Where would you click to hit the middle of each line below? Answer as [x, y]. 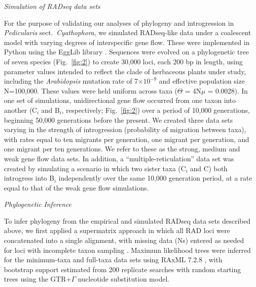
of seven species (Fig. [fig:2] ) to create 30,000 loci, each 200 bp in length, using [123, 61]
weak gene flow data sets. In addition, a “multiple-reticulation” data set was [119, 158]
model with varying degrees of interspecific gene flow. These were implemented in [127, 42]
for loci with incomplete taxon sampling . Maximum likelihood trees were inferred [128, 250]
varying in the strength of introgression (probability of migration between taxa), [125, 129]
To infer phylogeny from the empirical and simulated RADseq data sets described [127, 220]
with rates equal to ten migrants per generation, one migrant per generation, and [127, 139]
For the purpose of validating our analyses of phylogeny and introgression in [119, 23]
